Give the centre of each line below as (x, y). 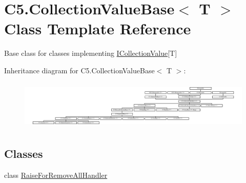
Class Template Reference (98, 28)
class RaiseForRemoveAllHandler (56, 175)
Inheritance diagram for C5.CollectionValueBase (79, 70)
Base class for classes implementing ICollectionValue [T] (91, 53)
